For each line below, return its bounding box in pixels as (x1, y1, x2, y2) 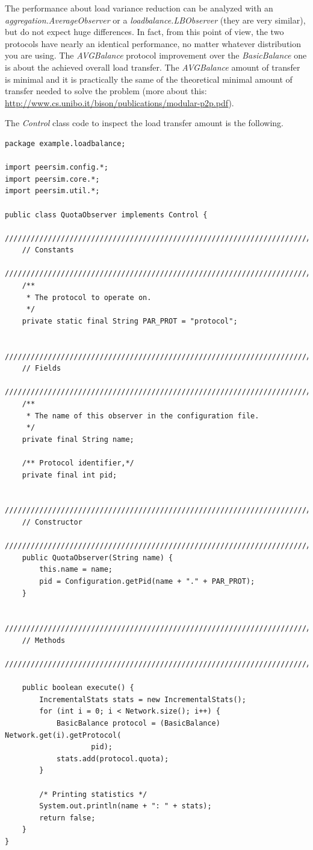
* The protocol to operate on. (26, 293, 152, 302)
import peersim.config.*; (5, 163, 108, 172)
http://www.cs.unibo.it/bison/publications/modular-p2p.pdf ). (5, 96, 234, 109)
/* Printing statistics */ (39, 790, 147, 799)
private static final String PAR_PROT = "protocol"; (22, 316, 238, 325)
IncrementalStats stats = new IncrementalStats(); (39, 695, 246, 704)
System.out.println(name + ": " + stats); (39, 802, 212, 811)
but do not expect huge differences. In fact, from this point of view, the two (5, 25, 284, 38)
